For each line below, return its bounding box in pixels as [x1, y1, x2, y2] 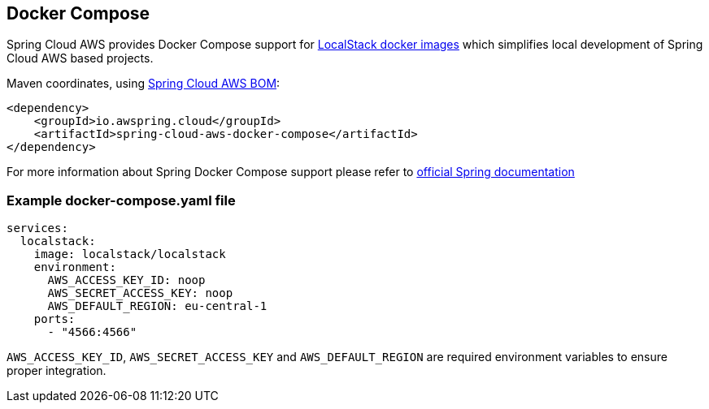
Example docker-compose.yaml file [7, 192, 236, 209]
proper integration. [7, 364, 107, 378]
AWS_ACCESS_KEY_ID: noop [47, 273, 206, 287]
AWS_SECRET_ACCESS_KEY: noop [47, 286, 233, 300]
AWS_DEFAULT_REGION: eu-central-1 [47, 299, 268, 313]
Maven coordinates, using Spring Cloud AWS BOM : [7, 76, 281, 91]
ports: [33, 312, 76, 326]
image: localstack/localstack [33, 248, 226, 261]
